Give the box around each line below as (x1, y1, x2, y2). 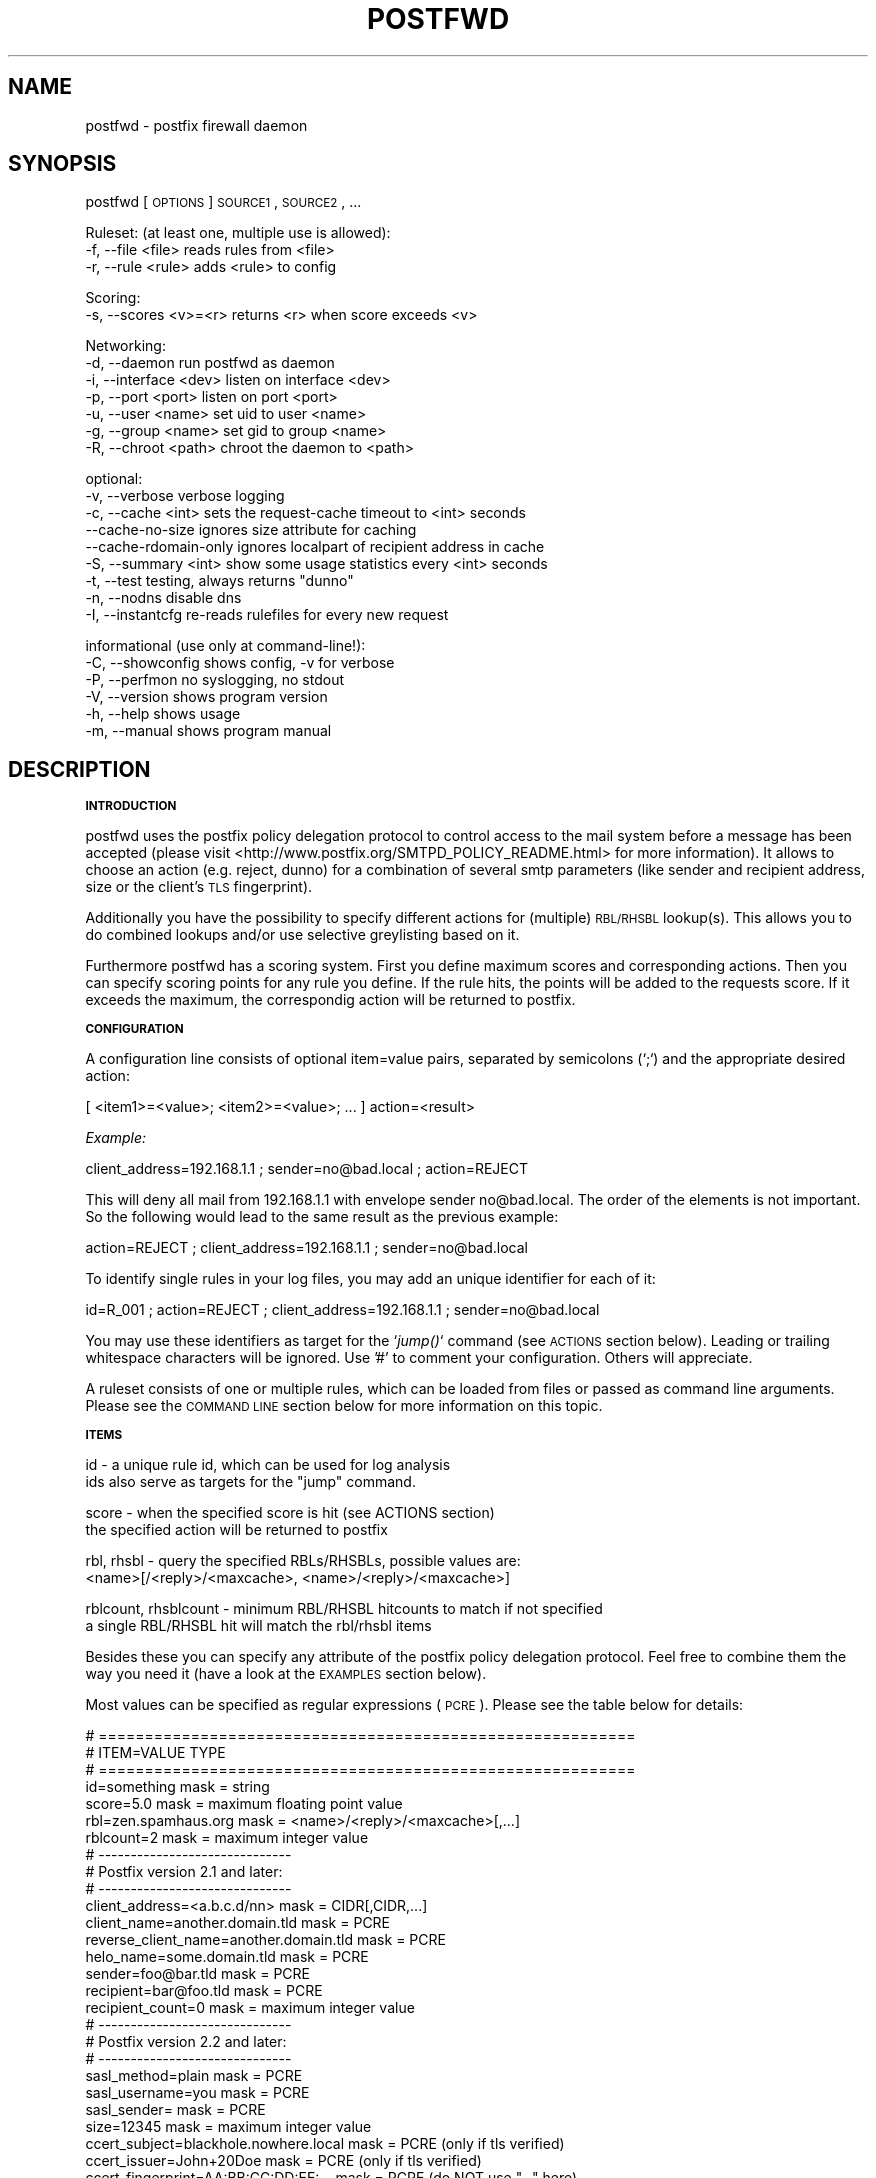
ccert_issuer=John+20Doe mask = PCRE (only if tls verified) (85, 2152, 482, 2170)
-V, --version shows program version (85, 688, 328, 706)
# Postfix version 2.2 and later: (85, 2033, 287, 2051)
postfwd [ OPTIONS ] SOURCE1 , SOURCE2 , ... (85, 193, 362, 211)
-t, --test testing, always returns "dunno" (85, 572, 354, 590)
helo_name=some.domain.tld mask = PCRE (85, 1948, 369, 1966)
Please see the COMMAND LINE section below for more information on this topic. (85, 1397, 603, 1415)
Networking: (85, 337, 166, 355)
